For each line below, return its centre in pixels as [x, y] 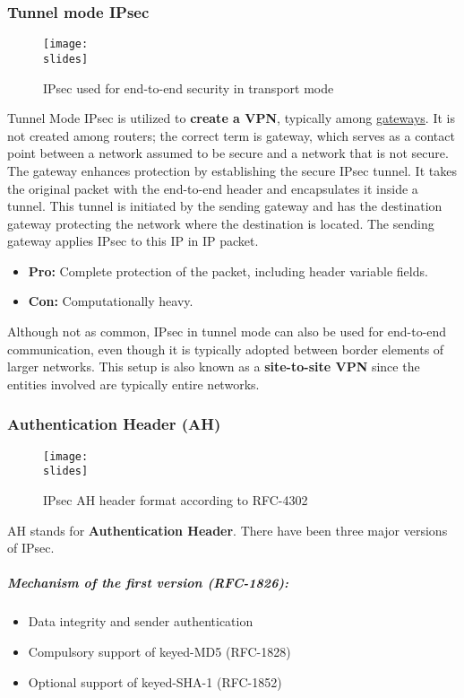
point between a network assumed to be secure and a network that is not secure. [228, 153]
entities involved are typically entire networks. [133, 384]
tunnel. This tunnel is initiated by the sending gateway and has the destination [225, 206]
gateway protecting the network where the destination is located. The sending [221, 223]
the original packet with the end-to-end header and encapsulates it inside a [213, 188]
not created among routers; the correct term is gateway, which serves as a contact [231, 135]
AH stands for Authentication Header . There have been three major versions [228, 530]
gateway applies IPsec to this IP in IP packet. [133, 241]
